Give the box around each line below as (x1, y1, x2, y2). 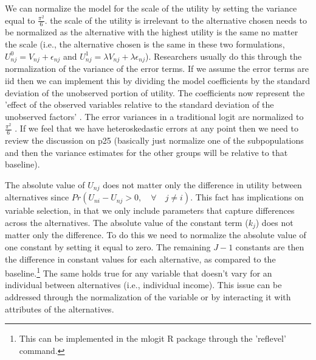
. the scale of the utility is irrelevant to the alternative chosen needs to (44, 13, 307, 26)
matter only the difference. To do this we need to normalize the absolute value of (5, 228, 306, 241)
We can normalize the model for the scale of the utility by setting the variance (5, 2, 297, 14)
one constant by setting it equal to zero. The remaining (5, 241, 211, 253)
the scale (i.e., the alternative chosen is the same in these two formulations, (5, 38, 285, 51)
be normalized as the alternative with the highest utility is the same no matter (5, 26, 298, 38)
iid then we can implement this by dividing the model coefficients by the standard (5, 74, 310, 86)
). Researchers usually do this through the (145, 49, 302, 62)
